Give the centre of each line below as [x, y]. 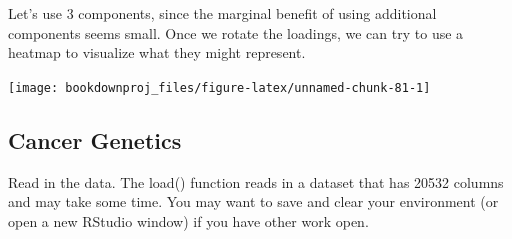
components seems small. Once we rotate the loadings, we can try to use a [236, 32]
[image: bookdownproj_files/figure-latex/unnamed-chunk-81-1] [219, 87]
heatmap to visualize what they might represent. [157, 52]
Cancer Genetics [95, 139]
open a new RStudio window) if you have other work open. [188, 220]
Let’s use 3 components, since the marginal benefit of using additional [222, 13]
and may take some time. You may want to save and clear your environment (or [253, 201]
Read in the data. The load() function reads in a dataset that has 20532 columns [256, 181]
